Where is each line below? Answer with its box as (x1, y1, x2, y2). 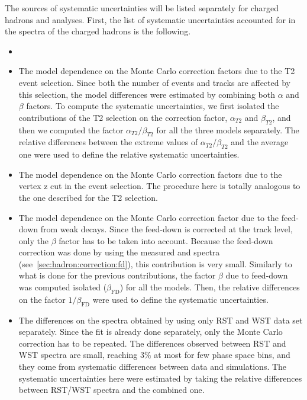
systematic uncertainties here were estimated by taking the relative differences (18, 372, 302, 384)
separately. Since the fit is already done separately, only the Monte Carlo (18, 325, 283, 338)
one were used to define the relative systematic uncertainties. (18, 148, 240, 161)
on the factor (18, 293, 66, 305)
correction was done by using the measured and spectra (18, 246, 220, 258)
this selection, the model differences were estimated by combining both (18, 88, 275, 100)
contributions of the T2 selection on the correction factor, (18, 111, 228, 123)
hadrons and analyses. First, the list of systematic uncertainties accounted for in (5, 13, 296, 25)
